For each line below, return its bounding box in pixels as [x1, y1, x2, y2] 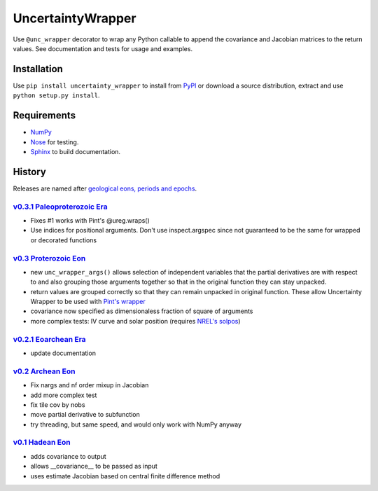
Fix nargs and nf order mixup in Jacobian [30, 381, 149, 389]
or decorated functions [30, 235, 97, 244]
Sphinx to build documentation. [30, 147, 121, 155]
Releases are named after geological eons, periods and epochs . [13, 184, 197, 193]
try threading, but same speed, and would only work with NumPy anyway [30, 420, 241, 429]
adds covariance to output [30, 452, 106, 460]
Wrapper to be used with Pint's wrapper [30, 298, 146, 306]
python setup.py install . [13, 91, 100, 99]
